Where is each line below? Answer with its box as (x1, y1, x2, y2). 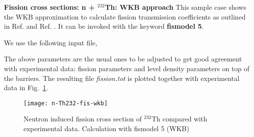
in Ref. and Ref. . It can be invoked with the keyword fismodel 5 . (4, 21, 204, 31)
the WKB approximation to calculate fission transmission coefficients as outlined (4, 11, 246, 21)
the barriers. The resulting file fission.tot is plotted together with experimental (4, 73, 240, 83)
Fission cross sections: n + (4, 2, 95, 12)
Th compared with (151, 114, 208, 124)
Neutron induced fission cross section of (23, 114, 142, 124)
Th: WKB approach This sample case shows (105, 2, 246, 12)
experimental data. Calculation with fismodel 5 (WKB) (23, 123, 189, 133)
